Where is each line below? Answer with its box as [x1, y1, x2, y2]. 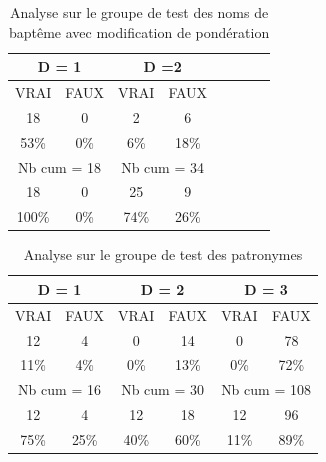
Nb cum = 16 [18, 379, 101, 400]
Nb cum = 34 [121, 156, 204, 177]
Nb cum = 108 [221, 379, 311, 400]
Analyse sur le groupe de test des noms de [9, 2, 269, 22]
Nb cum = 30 [121, 379, 204, 400]
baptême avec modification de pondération [8, 21, 270, 42]
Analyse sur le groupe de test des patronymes [23, 244, 303, 265]
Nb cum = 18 [18, 156, 101, 177]
